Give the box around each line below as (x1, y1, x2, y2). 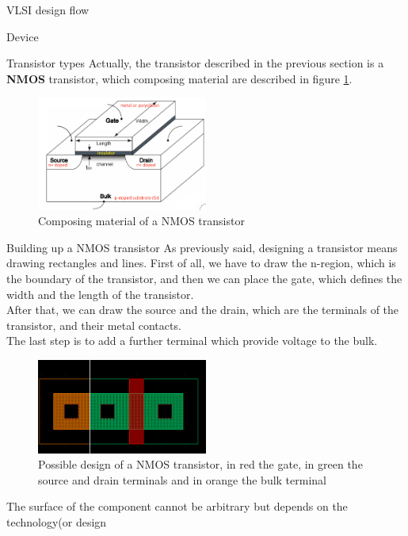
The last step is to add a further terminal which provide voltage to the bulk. (6, 332, 378, 349)
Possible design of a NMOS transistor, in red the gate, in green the (38, 456, 363, 473)
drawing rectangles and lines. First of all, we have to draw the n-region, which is (6, 255, 396, 271)
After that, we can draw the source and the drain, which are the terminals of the (6, 301, 399, 318)
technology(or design (6, 513, 107, 530)
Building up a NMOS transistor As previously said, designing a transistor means (6, 239, 398, 255)
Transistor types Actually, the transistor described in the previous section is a (6, 55, 384, 71)
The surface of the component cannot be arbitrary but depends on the (6, 498, 348, 515)
